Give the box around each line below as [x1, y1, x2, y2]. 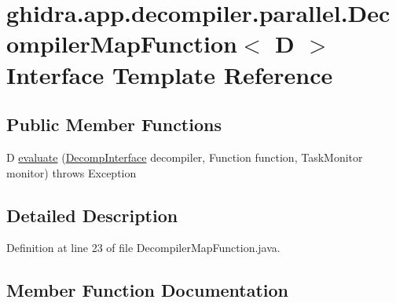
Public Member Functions [6, 112, 222, 137]
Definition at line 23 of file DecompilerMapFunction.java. [6, 239, 280, 256]
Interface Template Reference [6, 58, 333, 90]
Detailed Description [6, 203, 178, 227]
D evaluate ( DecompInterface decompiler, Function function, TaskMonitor [6, 148, 363, 165]
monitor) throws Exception [6, 164, 137, 181]
